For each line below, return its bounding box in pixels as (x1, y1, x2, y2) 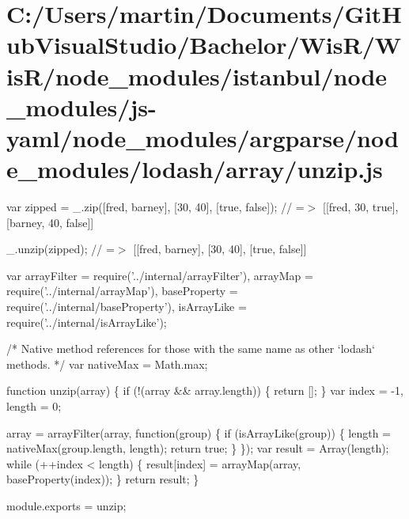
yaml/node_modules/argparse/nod (6, 121, 399, 153)
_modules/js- (6, 90, 157, 123)
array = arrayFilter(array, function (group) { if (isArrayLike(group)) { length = (6, 424, 391, 441)
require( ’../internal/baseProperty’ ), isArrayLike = (6, 298, 247, 315)
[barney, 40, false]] (6, 214, 94, 230)
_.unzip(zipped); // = (6, 241, 115, 257)
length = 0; (6, 398, 62, 414)
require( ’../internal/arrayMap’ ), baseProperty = (6, 282, 238, 299)
